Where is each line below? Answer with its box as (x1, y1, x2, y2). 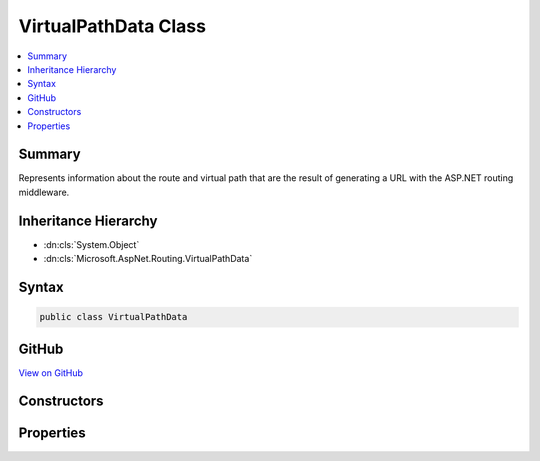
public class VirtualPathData (39, 311, 188, 323)
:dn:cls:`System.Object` (43, 238, 140, 250)
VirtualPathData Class (18, 15, 207, 37)
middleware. (18, 186, 70, 198)
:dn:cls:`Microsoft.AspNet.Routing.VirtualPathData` (43, 253, 253, 265)
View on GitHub (18, 366, 84, 379)
